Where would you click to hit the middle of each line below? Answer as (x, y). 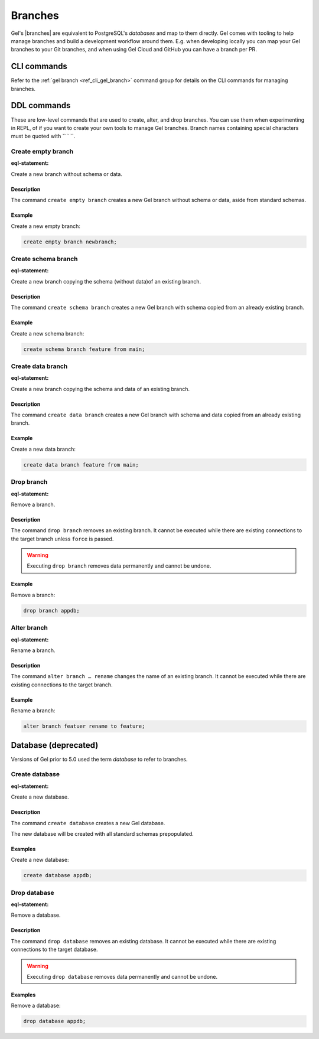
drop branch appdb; (51, 610)
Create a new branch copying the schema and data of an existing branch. (100, 389)
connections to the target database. (54, 950)
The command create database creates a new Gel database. (88, 823)
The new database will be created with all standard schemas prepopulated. (102, 833)
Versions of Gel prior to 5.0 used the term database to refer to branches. (99, 759)
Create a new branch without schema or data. (66, 174)
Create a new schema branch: (48, 333)
